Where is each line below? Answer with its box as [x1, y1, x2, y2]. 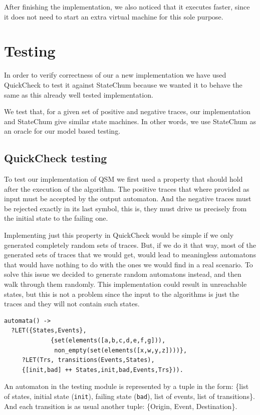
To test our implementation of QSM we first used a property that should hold [4, 174, 243, 184]
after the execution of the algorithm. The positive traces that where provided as [4, 183, 249, 194]
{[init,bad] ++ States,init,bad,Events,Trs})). [22, 366, 183, 373]
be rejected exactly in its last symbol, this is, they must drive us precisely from [4, 203, 247, 213]
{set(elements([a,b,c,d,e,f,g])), [51, 336, 166, 344]
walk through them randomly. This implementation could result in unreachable [4, 279, 247, 289]
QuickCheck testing [4, 150, 107, 166]
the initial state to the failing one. [4, 213, 108, 223]
